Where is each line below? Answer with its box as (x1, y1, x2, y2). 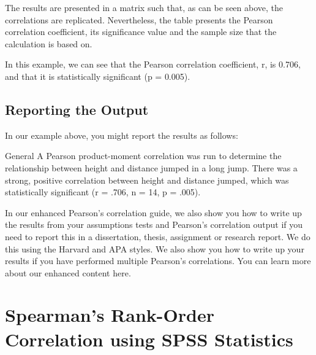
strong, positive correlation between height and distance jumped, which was (5, 173, 289, 186)
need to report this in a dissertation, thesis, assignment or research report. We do (5, 230, 310, 243)
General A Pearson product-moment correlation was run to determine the (5, 149, 282, 162)
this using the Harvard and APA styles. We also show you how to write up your (5, 242, 304, 255)
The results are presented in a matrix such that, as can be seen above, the (5, 1, 284, 14)
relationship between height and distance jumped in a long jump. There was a (5, 161, 298, 174)
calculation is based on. (5, 37, 92, 50)
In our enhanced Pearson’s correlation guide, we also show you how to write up (5, 206, 302, 219)
